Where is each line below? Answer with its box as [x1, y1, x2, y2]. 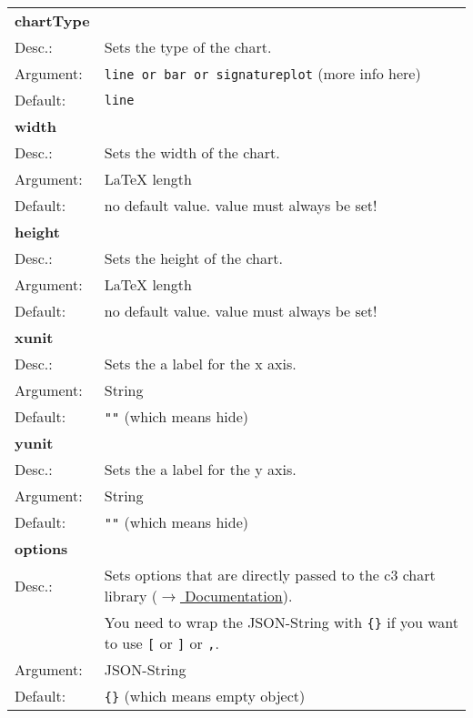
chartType [15, 10, 90, 31]
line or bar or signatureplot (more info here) [104, 63, 421, 84]
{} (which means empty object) [104, 685, 306, 706]
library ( [104, 585, 158, 606]
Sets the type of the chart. [104, 36, 272, 57]
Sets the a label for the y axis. [104, 459, 297, 480]
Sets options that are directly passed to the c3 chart [104, 564, 436, 585]
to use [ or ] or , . [104, 632, 219, 653]
